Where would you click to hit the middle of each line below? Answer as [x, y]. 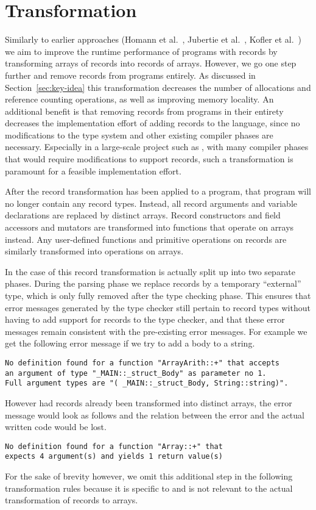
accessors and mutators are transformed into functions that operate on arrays [149, 227]
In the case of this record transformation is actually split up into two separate [150, 271]
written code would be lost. [56, 427]
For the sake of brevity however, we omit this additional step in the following [149, 476]
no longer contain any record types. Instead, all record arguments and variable [151, 203]
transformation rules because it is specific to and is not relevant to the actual [149, 488]
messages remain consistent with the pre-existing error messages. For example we [156, 331]
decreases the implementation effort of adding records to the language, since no [153, 123]
